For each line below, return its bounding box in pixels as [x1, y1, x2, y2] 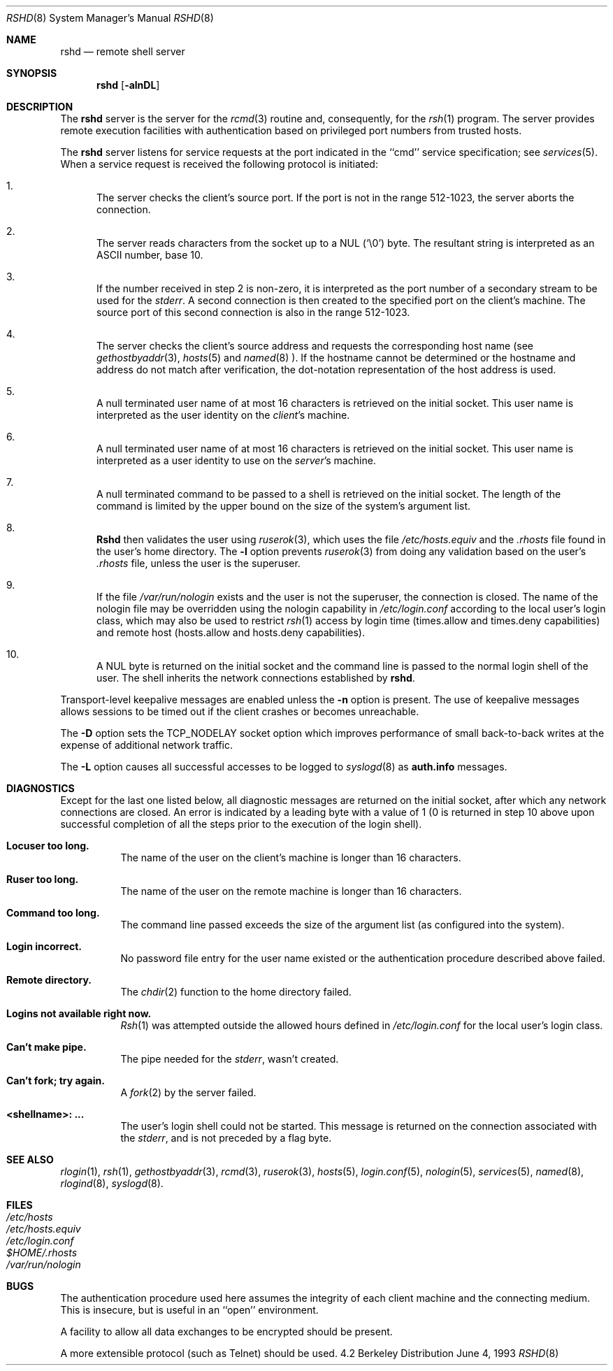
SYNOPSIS [6, 67, 57, 79]
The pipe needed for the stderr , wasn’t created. [120, 1053, 339, 1065]
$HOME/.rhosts [6, 1247, 78, 1258]
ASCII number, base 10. [96, 249, 203, 261]
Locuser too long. [6, 840, 89, 852]
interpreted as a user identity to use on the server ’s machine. [96, 454, 376, 466]
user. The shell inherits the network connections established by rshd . [96, 672, 415, 684]
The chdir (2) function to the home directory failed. [120, 986, 352, 998]
